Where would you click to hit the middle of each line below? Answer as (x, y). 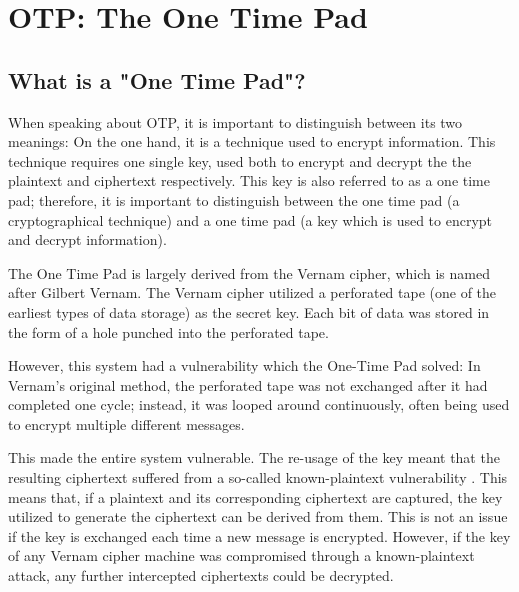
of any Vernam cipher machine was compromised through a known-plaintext (241, 555)
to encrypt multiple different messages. (126, 423)
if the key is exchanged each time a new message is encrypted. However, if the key (259, 535)
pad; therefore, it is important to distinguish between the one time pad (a (234, 199)
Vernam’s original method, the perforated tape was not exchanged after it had (248, 384)
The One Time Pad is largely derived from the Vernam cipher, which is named (249, 272)
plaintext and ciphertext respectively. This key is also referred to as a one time (249, 180)
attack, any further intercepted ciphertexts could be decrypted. (201, 575)
